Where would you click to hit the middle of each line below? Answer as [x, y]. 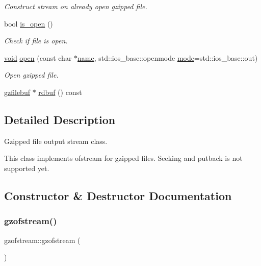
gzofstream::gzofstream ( [42, 240]
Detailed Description [60, 119]
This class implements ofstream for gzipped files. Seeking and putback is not [123, 158]
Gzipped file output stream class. [56, 141]
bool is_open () [29, 23]
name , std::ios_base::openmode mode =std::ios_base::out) [168, 57]
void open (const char [38, 57]
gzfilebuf [17, 92]
